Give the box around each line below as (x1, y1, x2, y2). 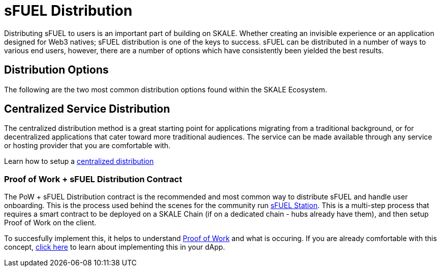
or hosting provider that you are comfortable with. (4, 141, 171, 150)
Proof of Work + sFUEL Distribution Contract (4, 174, 182, 184)
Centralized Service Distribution (4, 103, 170, 116)
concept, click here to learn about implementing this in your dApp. (4, 243, 225, 252)
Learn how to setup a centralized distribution (4, 157, 154, 166)
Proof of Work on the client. (4, 218, 97, 227)
